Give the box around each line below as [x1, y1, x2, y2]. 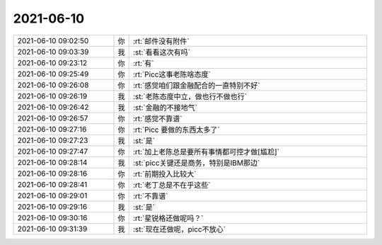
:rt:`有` [132, 58, 154, 68]
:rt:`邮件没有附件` [132, 36, 190, 46]
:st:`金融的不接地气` [132, 103, 198, 113]
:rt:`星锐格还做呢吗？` [132, 213, 204, 223]
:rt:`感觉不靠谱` [132, 113, 183, 123]
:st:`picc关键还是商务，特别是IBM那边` [132, 158, 260, 168]
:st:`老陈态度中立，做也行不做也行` [132, 91, 248, 101]
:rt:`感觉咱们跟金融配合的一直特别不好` [132, 80, 260, 90]
